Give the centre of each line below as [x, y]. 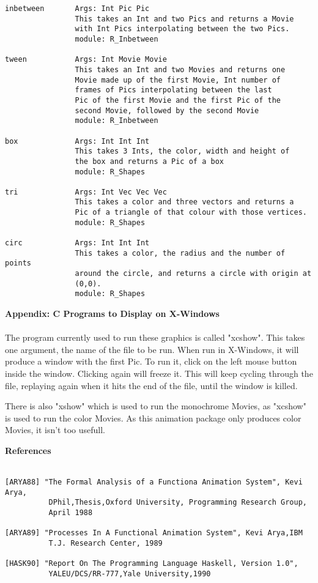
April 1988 [71, 513]
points [18, 263]
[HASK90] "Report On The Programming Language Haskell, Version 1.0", [152, 564]
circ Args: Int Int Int [77, 243]
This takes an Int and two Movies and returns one [180, 69]
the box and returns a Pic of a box [149, 161]
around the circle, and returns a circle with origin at [193, 274]
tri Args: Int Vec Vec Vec [86, 192]
